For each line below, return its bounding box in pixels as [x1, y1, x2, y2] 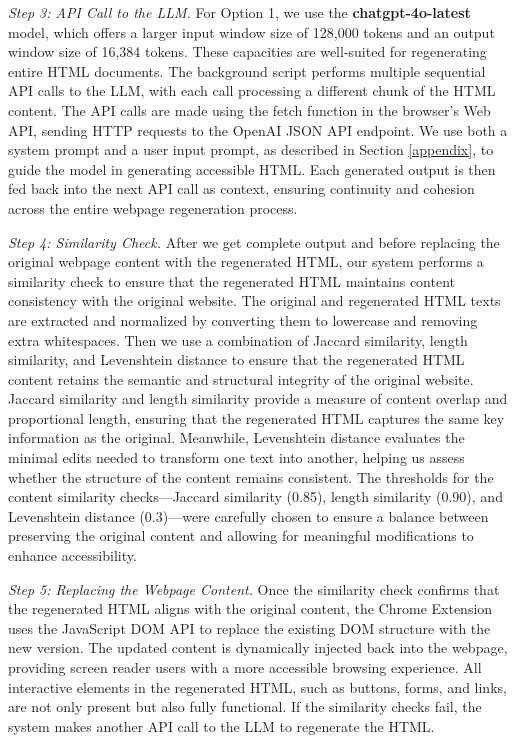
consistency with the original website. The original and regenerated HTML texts [8, 290, 501, 311]
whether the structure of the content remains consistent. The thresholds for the [8, 466, 494, 487]
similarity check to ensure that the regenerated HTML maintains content [8, 270, 455, 291]
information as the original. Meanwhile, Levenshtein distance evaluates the [8, 427, 465, 448]
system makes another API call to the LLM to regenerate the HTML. [8, 715, 435, 736]
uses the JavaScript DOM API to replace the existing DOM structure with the [8, 617, 491, 638]
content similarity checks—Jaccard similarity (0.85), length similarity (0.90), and [8, 486, 503, 507]
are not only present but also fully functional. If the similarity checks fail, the [8, 696, 482, 717]
